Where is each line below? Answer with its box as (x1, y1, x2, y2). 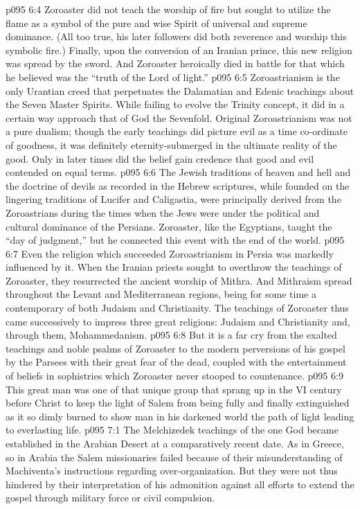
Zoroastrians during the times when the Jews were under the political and (6, 205, 320, 220)
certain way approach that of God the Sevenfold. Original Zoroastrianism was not (6, 110, 352, 125)
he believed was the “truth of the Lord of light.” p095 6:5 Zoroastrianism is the (6, 69, 340, 84)
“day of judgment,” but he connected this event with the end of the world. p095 (6, 233, 345, 247)
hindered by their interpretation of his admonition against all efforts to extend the (6, 476, 354, 491)
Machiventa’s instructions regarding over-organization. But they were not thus (6, 463, 338, 478)
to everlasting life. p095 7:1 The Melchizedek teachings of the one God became (6, 422, 339, 437)
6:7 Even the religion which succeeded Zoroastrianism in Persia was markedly (6, 246, 334, 260)
